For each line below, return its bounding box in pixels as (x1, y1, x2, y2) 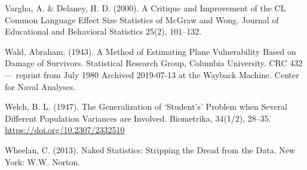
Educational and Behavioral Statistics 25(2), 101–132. (5, 25, 202, 38)
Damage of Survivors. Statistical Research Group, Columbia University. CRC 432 (5, 57, 303, 69)
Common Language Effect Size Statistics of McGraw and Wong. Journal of (5, 13, 279, 26)
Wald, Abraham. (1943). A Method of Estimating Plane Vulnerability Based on (5, 45, 296, 57)
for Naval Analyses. (5, 80, 76, 92)
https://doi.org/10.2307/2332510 (5, 123, 125, 136)
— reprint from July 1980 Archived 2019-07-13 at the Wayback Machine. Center (5, 68, 299, 81)
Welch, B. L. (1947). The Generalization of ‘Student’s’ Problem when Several (5, 100, 288, 113)
